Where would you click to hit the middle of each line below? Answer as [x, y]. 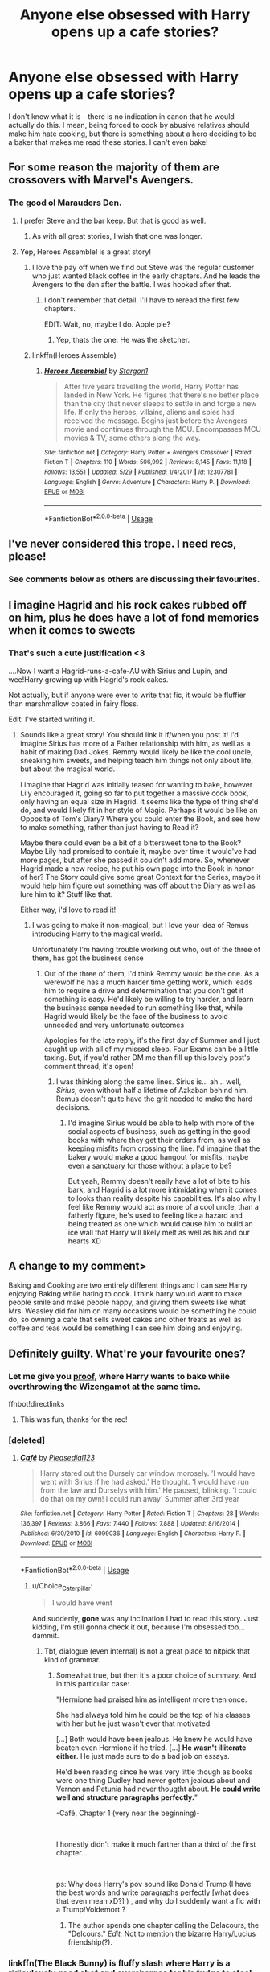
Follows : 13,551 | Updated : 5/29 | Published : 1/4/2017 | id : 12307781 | [141, 472]
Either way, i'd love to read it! [68, 910]
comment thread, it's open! [89, 1066]
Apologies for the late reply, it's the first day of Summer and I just [151, 1040]
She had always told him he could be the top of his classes [153, 1715]
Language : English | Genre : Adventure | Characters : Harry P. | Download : [147, 482]
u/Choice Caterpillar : [62, 1586]
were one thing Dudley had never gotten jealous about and [153, 1781]
